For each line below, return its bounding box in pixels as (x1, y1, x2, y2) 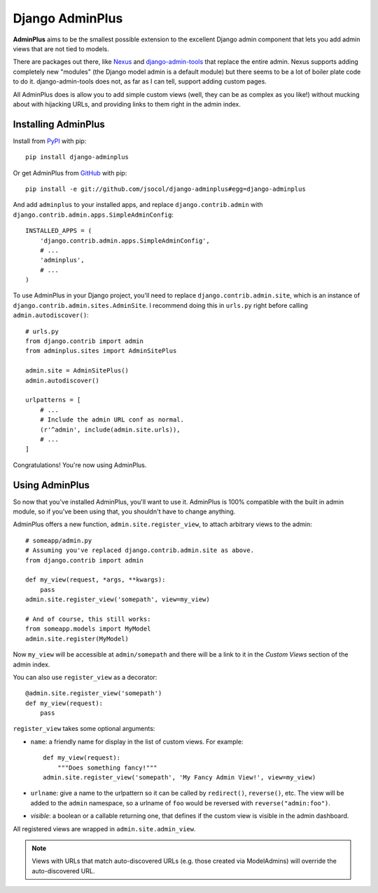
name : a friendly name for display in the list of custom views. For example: (30, 737, 244, 746)
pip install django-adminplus (25, 153, 129, 161)
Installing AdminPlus (13, 118, 105, 130)
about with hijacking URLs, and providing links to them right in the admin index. (13, 100, 241, 108)
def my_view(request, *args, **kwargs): (25, 576, 166, 584)
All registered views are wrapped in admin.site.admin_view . (13, 824, 196, 833)
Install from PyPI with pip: (13, 137, 87, 145)
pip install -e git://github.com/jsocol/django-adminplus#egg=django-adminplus (25, 184, 306, 193)
